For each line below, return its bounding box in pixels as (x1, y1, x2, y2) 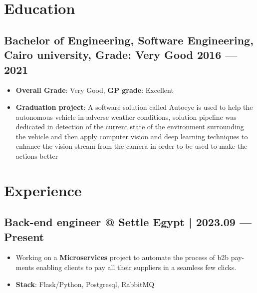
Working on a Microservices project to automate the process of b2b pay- (15, 252, 245, 263)
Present (4, 229, 44, 244)
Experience (4, 180, 82, 200)
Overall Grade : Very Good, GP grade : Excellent (15, 85, 174, 95)
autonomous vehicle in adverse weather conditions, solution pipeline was (15, 111, 237, 122)
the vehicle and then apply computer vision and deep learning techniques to (15, 131, 248, 141)
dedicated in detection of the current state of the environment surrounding (15, 121, 244, 132)
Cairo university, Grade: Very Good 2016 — (4, 47, 238, 62)
